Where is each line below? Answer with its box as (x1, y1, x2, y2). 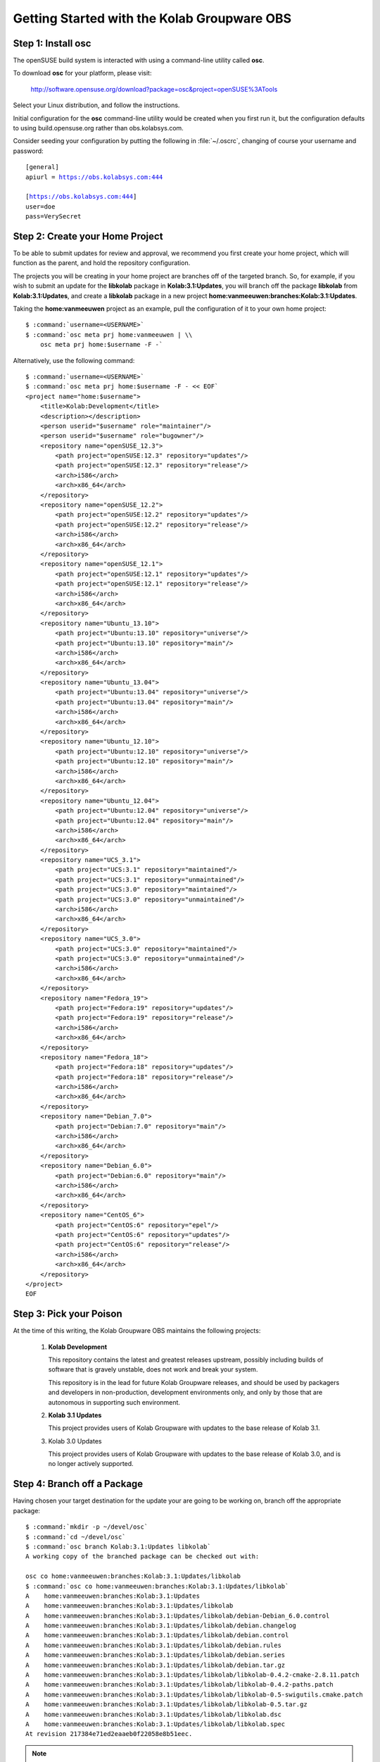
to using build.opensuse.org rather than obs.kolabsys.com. (13, 124, 184, 133)
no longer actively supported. (48, 1460, 134, 1468)
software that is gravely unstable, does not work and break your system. (48, 1365, 258, 1374)
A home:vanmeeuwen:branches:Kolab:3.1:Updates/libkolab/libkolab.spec (25, 1720, 286, 1728)
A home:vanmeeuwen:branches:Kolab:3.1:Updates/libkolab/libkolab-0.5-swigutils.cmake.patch (25, 1690, 364, 1699)
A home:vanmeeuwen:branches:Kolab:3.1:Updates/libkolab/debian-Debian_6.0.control (25, 1611, 330, 1620)
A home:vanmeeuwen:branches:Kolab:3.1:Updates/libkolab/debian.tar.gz (25, 1661, 286, 1669)
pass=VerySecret (25, 212, 82, 221)
